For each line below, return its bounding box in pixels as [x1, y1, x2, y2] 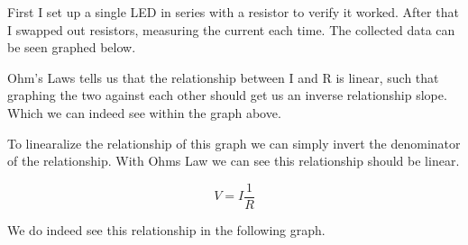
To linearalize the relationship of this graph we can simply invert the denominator [7, 133, 461, 152]
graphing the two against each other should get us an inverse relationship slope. [7, 86, 447, 104]
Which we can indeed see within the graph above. [7, 103, 281, 122]
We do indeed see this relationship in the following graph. [7, 220, 326, 239]
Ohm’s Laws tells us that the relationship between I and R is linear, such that [7, 68, 439, 86]
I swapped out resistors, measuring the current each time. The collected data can [7, 20, 455, 39]
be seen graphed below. [7, 38, 136, 57]
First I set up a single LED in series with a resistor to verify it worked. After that [7, 3, 459, 21]
